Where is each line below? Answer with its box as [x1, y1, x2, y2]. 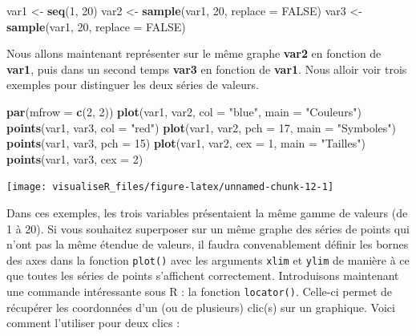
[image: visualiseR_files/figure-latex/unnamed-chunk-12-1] [6, 181, 334, 193]
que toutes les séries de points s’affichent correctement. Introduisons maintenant [6, 267, 399, 284]
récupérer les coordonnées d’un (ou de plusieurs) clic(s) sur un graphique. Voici [6, 298, 395, 315]
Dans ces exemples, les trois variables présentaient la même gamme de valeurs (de [6, 204, 408, 221]
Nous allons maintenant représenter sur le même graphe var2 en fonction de [6, 45, 382, 62]
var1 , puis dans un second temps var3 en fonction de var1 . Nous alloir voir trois [6, 60, 407, 77]
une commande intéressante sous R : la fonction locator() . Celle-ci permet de [6, 283, 393, 300]
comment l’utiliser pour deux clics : [6, 314, 180, 331]
